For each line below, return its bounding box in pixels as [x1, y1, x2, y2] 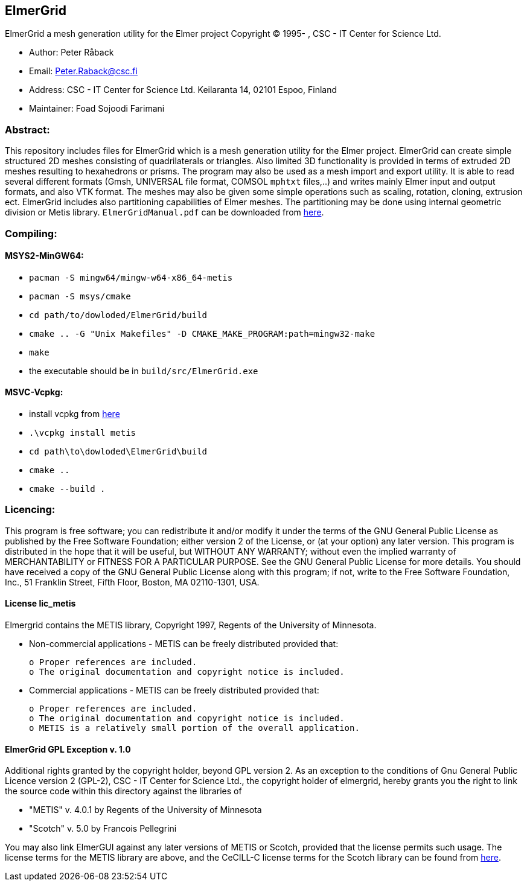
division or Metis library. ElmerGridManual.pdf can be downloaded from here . [5, 207, 324, 218]
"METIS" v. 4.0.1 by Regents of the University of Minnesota [29, 805, 262, 815]
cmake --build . [29, 483, 106, 494]
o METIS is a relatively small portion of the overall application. [29, 722, 360, 733]
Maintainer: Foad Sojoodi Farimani [29, 103, 165, 114]
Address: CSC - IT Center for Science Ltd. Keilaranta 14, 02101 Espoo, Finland [29, 84, 337, 95]
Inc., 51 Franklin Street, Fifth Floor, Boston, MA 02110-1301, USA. [5, 576, 260, 587]
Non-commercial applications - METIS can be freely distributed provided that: [29, 638, 339, 649]
